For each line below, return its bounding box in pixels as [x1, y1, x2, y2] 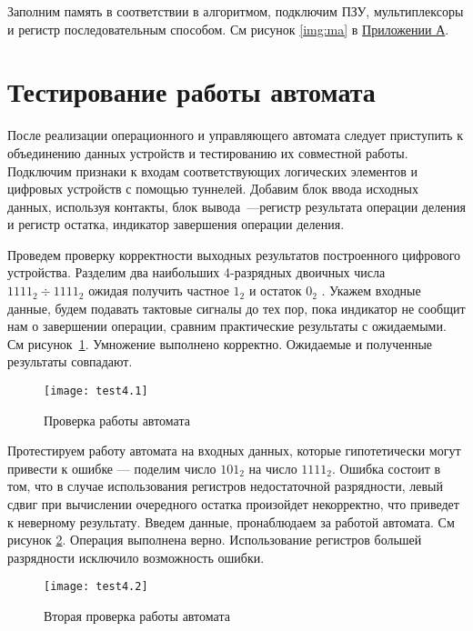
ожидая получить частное [88, 281, 229, 300]
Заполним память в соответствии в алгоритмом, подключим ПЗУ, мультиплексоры [7, 2, 464, 20]
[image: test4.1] [44, 385, 148, 398]
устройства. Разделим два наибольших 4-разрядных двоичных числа [7, 263, 386, 282]
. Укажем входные [321, 281, 421, 300]
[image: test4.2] [44, 580, 148, 594]
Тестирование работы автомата [7, 73, 376, 110]
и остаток [248, 281, 302, 300]
